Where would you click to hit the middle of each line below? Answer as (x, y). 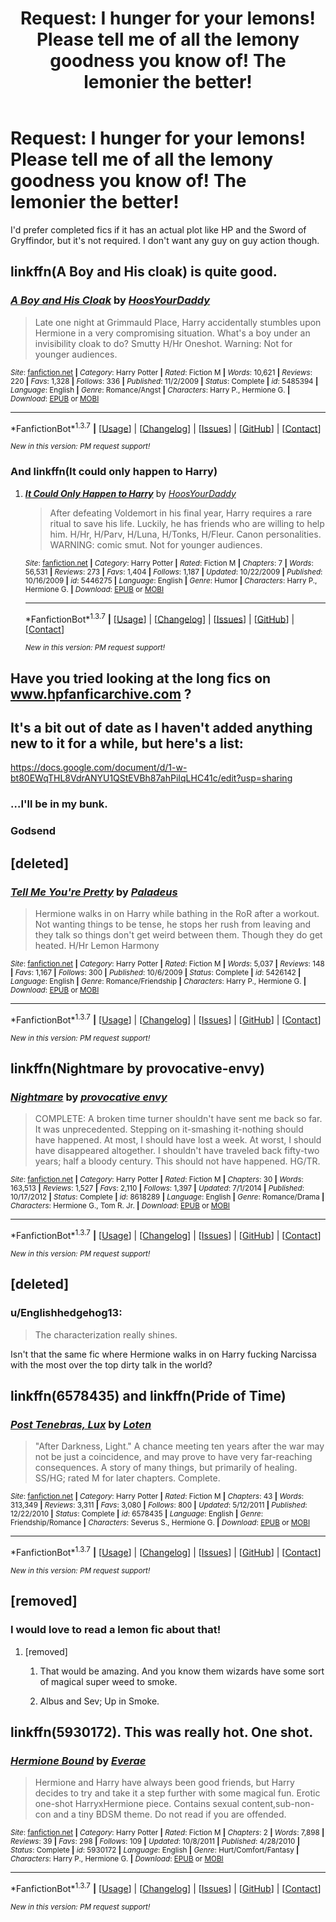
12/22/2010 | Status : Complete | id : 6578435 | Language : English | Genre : (137, 1514)
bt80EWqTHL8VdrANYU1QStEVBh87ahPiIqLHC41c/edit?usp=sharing (151, 778)
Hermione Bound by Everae (78, 1760)
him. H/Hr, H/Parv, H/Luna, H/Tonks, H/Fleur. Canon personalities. (185, 534)
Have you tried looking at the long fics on (141, 678)
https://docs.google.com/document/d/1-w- (99, 768)
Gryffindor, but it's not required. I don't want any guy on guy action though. (165, 240)
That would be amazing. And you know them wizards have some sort (182, 1671)
